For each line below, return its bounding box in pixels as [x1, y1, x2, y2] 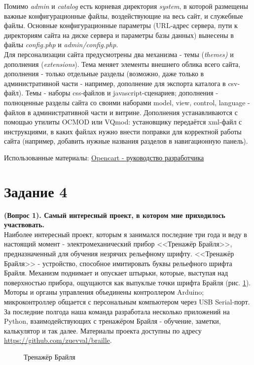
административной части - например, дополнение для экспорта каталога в [4, 78, 226, 88]
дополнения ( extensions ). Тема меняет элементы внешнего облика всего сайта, [4, 59, 241, 69]
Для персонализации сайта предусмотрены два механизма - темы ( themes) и [4, 49, 234, 59]
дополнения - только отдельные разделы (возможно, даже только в [4, 68, 204, 79]
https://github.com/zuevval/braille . [4, 335, 112, 345]
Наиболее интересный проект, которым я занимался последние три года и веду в [4, 229, 247, 239]
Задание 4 [4, 181, 68, 201]
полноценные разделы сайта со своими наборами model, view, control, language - [4, 97, 250, 107]
